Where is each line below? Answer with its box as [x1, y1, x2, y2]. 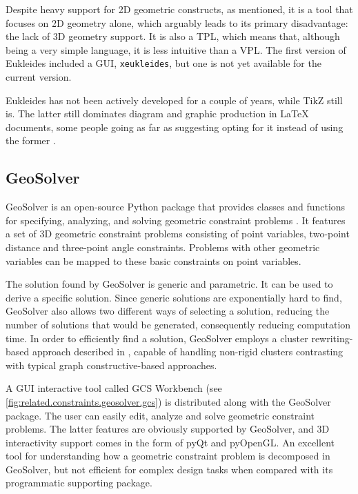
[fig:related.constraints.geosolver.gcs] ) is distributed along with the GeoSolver [6, 394, 331, 408]
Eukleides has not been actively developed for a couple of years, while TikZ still [6, 92, 343, 107]
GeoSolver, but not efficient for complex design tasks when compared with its [6, 462, 333, 476]
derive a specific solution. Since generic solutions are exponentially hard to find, [6, 290, 342, 304]
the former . [6, 133, 56, 148]
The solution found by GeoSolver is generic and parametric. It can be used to [6, 277, 333, 291]
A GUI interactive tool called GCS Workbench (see [6, 381, 222, 395]
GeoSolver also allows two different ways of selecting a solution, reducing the [6, 304, 330, 318]
